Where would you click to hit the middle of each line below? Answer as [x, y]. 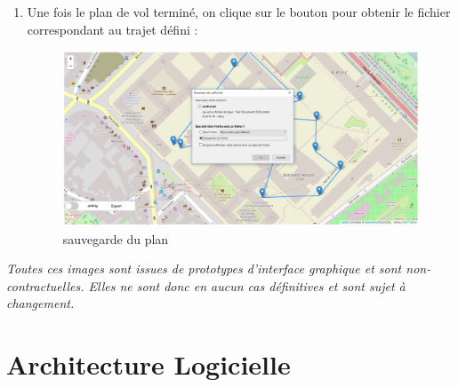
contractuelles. [45, 285]
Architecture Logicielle [149, 364]
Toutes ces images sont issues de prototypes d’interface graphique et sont [204, 269]
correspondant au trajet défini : [112, 29]
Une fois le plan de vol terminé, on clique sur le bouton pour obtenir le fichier [239, 12]
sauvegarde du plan [116, 238]
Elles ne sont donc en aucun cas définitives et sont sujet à [247, 285]
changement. [40, 303]
